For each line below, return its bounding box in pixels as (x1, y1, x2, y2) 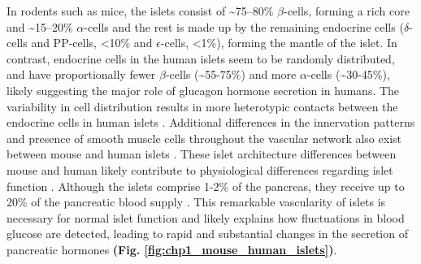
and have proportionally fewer (7, 66, 156, 83)
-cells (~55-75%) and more (165, 66, 297, 83)
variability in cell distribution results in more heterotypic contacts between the (7, 97, 398, 115)
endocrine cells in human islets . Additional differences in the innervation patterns (7, 114, 415, 131)
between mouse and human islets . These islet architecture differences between (7, 145, 397, 162)
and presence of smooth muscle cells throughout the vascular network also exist (7, 129, 401, 146)
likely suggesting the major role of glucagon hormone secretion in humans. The (7, 81, 400, 98)
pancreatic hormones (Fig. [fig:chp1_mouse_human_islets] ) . (7, 240, 337, 258)
